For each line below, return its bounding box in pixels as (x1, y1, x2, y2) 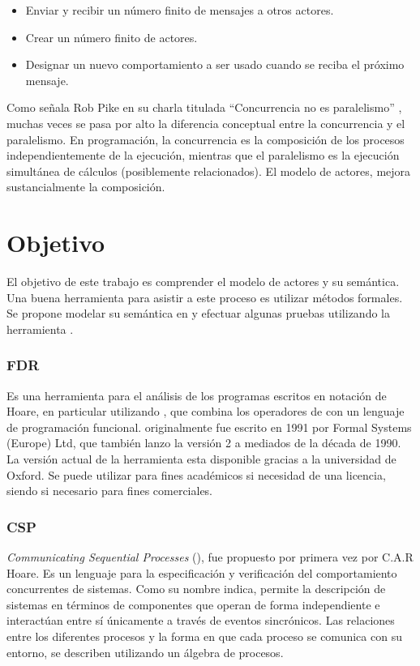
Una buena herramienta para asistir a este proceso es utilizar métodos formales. (6, 288, 403, 305)
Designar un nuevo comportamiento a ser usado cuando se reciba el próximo (25, 56, 405, 73)
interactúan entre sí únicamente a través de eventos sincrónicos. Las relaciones (6, 612, 395, 629)
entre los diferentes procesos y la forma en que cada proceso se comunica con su (6, 628, 402, 644)
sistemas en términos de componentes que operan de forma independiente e (6, 596, 380, 613)
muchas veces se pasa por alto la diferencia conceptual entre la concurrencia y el (6, 114, 405, 131)
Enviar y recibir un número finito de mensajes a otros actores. (25, 2, 334, 18)
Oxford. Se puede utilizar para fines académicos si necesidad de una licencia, (6, 466, 386, 483)
